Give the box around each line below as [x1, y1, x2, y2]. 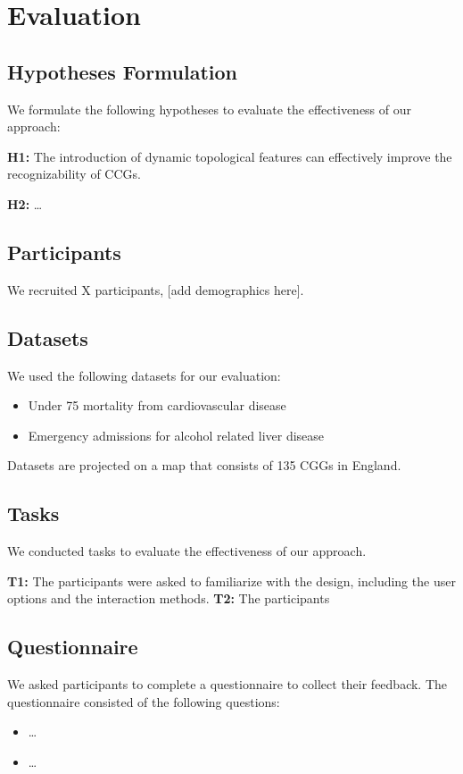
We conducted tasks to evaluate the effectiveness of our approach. [7, 542, 367, 560]
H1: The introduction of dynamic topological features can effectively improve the [7, 147, 452, 165]
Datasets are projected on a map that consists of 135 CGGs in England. [7, 456, 401, 475]
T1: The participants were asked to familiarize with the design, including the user [7, 571, 456, 590]
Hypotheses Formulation [7, 57, 237, 85]
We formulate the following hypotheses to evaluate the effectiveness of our [7, 99, 412, 118]
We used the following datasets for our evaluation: [7, 366, 281, 384]
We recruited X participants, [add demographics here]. [7, 280, 304, 299]
